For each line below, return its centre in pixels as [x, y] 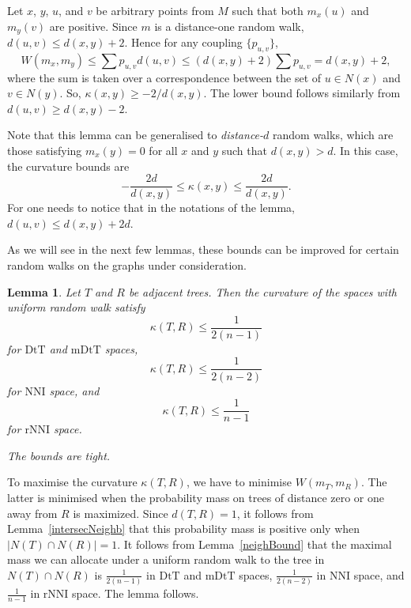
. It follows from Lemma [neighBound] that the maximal [255, 544]
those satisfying [45, 151]
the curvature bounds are [68, 166]
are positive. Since [93, 26]
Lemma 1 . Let [44, 291]
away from [32, 513]
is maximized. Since [121, 513]
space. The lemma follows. [136, 593]
